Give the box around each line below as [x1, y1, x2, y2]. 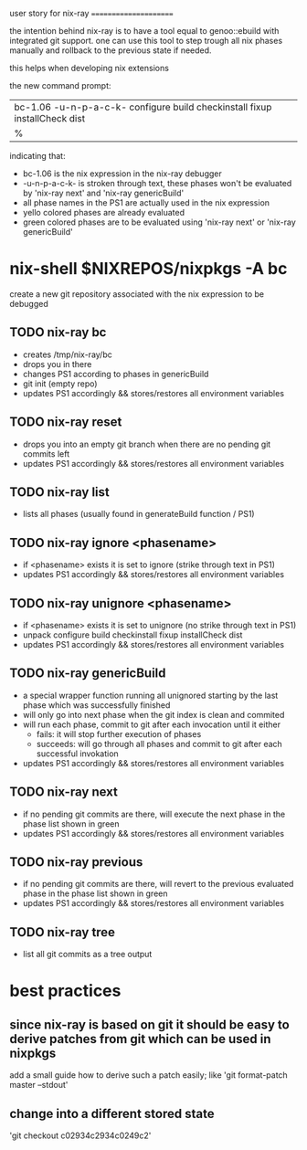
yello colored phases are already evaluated [22, 207, 185, 217]
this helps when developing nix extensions [9, 63, 169, 73]
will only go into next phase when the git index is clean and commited [22, 709, 285, 720]
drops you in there [22, 358, 92, 369]
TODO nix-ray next [9, 785, 119, 800]
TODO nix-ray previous [9, 854, 143, 870]
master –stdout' [9, 1080, 69, 1091]
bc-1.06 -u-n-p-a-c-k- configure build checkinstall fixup [14, 100, 272, 113]
